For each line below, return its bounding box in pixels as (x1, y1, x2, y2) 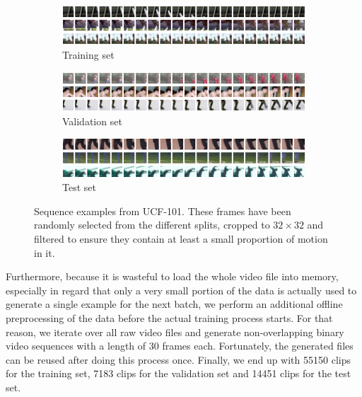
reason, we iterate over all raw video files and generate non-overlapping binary (6, 324, 344, 339)
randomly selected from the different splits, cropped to (34, 217, 270, 232)
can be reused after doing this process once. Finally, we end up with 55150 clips (6, 352, 351, 367)
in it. (34, 245, 55, 260)
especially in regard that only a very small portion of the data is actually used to (6, 282, 357, 297)
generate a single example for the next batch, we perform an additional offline (6, 297, 343, 311)
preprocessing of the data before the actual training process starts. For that (6, 310, 333, 325)
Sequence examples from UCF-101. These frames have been (34, 203, 291, 218)
